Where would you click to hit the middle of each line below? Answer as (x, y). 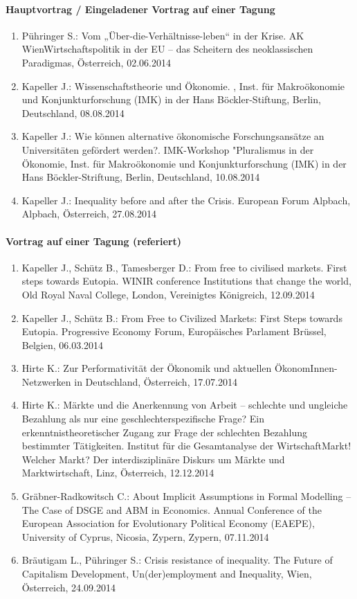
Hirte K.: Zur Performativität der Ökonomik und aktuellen (147, 368)
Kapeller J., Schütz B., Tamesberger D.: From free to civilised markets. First (184, 267)
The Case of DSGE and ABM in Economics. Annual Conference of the (172, 509)
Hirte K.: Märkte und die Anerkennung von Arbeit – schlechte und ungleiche (185, 405)
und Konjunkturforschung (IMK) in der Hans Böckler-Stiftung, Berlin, (171, 99)
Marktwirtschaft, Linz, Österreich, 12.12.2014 (118, 473)
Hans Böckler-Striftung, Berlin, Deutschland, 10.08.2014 (141, 177)
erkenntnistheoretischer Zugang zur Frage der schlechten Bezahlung (165, 432)
